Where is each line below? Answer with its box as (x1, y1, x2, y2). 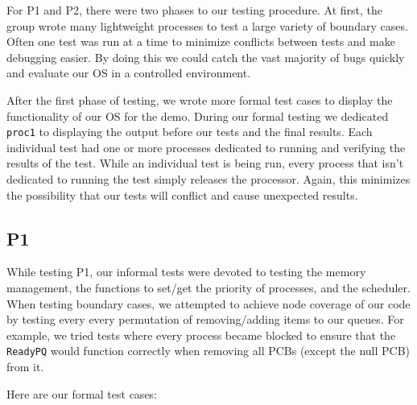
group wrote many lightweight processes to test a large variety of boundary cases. (6, 17, 408, 34)
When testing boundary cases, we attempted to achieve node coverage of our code (6, 295, 411, 312)
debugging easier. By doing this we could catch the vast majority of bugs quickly (6, 48, 405, 65)
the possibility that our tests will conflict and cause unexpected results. (6, 186, 358, 203)
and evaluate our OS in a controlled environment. (6, 64, 251, 81)
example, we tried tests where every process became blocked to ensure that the (6, 326, 396, 343)
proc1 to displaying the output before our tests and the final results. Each (6, 123, 373, 140)
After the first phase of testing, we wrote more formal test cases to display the (6, 91, 393, 108)
